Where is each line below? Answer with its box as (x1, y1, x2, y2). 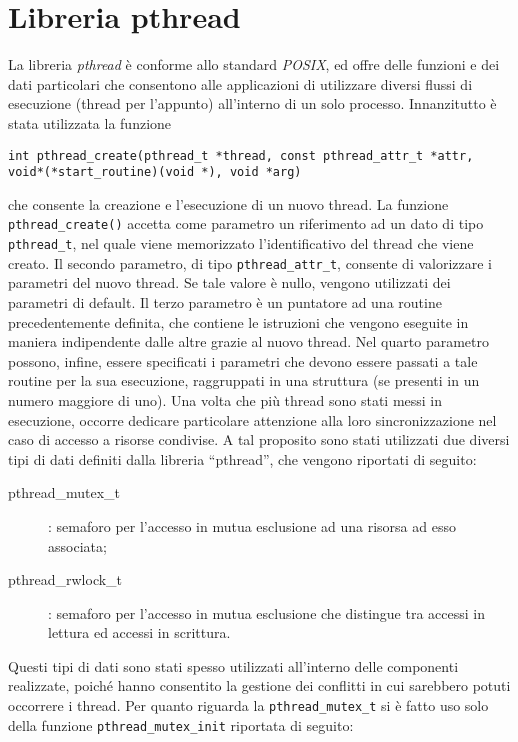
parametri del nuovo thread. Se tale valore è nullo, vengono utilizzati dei (8, 272, 451, 293)
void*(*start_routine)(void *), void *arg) (8, 165, 302, 180)
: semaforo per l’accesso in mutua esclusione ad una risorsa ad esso (48, 515, 456, 536)
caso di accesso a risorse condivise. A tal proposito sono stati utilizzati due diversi (8, 429, 510, 450)
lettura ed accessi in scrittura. (48, 622, 231, 643)
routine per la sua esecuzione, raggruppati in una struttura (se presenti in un (8, 370, 480, 391)
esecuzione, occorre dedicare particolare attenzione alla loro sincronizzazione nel (8, 409, 497, 430)
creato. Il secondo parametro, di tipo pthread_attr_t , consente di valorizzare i (8, 252, 493, 273)
